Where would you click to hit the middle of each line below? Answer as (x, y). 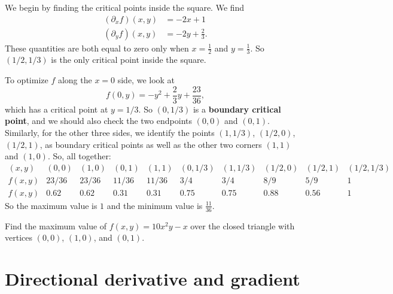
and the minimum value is (155, 205)
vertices (19, 237)
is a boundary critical (237, 109)
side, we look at (146, 80)
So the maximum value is (51, 205)
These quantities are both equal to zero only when (97, 48)
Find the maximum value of (56, 225)
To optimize (27, 80)
